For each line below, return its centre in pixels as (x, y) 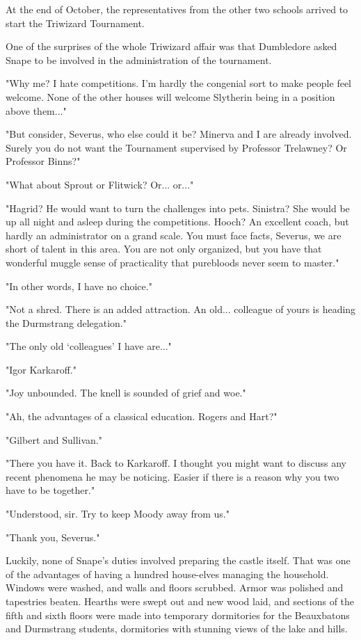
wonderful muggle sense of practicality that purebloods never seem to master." (173, 262)
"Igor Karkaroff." (41, 369)
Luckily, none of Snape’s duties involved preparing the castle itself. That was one (178, 560)
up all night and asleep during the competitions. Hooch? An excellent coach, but (177, 222)
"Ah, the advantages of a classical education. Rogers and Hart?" (142, 416)
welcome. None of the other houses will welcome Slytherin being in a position (170, 96)
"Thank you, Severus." (53, 537)
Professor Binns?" (43, 161)
